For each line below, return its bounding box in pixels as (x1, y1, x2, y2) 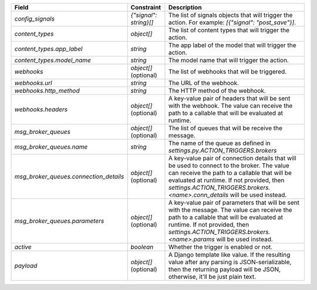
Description (168, 4, 202, 11)
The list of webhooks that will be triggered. (168, 68, 287, 76)
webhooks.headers (14, 106, 68, 113)
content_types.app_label (14, 45, 83, 53)
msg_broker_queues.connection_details (14, 173, 124, 180)
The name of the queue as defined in (168, 139, 271, 147)
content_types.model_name (14, 56, 91, 64)
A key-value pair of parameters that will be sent (168, 198, 299, 207)
